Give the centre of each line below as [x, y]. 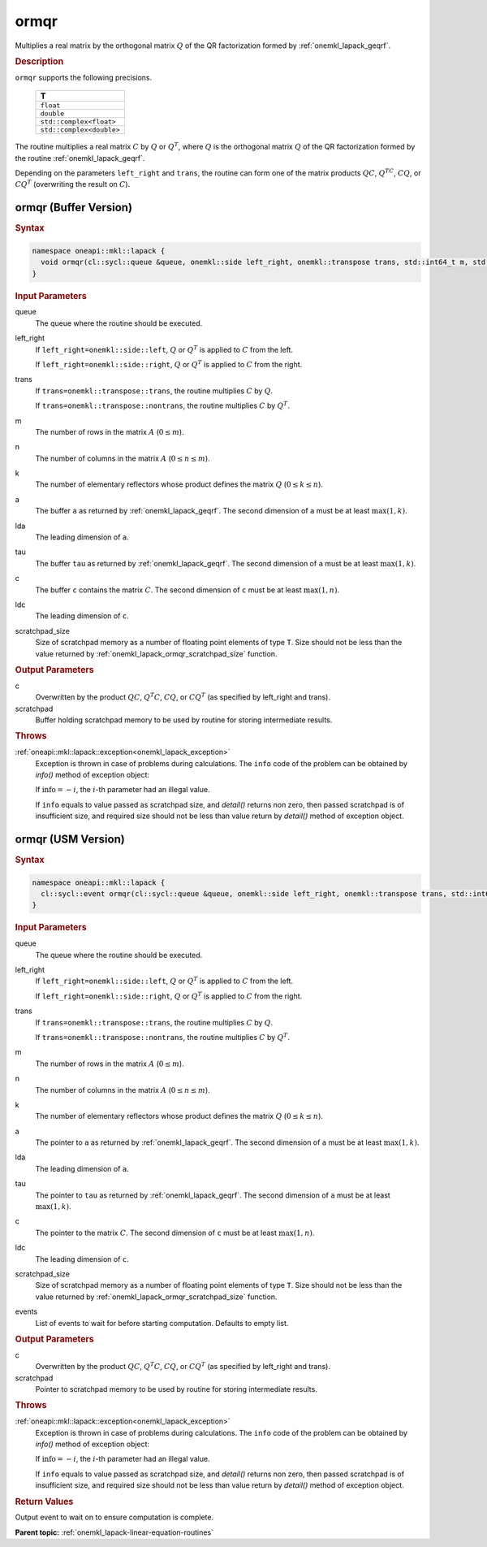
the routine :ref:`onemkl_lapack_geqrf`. [80, 158]
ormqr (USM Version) [70, 840]
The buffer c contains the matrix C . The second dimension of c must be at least [168, 590]
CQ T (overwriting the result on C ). [73, 184]
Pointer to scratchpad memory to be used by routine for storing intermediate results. [177, 1389]
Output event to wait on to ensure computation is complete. [114, 1517]
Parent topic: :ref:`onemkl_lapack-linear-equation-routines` [114, 1532]
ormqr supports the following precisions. [84, 77]
